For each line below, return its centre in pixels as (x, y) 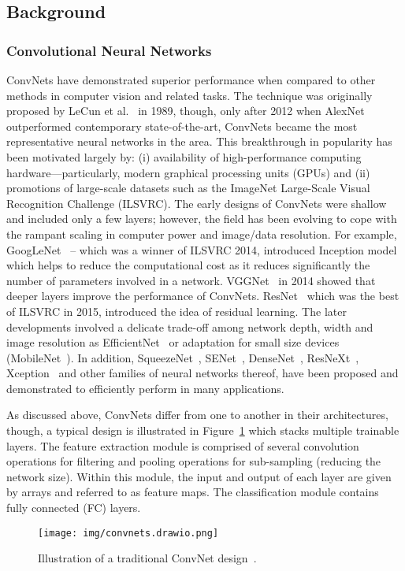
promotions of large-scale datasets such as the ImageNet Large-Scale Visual (188, 188)
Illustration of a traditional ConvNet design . (147, 558)
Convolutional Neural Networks (109, 50)
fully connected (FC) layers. (74, 508)
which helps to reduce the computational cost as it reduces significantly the (188, 265)
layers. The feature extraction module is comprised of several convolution (183, 445)
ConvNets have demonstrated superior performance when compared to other (191, 80)
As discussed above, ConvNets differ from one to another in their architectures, (197, 415)
